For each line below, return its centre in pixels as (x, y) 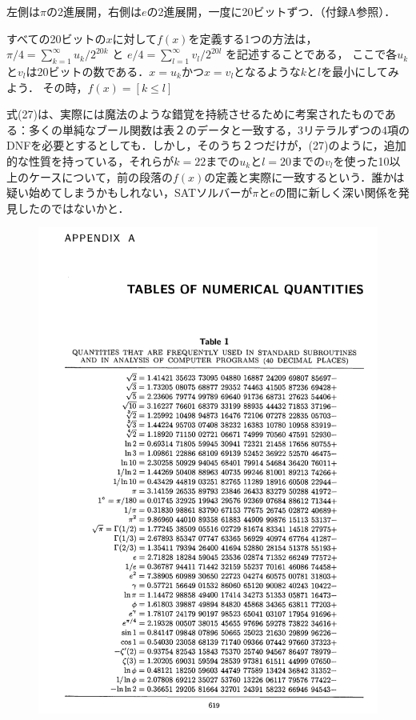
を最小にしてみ (360, 71)
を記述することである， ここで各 (312, 54)
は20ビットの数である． (88, 71)
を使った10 (361, 160)
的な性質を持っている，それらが (90, 160)
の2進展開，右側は (94, 11)
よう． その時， (47, 87)
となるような (267, 71)
